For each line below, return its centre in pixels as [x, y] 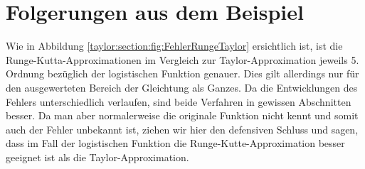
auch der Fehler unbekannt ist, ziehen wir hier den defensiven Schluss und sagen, [182, 129]
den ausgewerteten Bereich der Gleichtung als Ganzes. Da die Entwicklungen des [182, 87]
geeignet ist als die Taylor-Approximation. [97, 157]
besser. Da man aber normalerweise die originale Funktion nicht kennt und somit [182, 115]
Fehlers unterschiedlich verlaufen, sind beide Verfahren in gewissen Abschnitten [179, 101]
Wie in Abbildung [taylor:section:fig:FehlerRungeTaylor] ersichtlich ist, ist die [174, 46]
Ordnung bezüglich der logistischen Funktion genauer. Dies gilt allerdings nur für [182, 73]
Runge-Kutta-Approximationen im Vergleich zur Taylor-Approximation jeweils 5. [182, 59]
